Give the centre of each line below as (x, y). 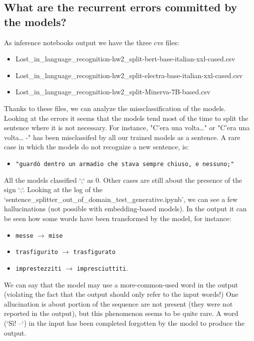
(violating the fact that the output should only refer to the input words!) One (121, 294)
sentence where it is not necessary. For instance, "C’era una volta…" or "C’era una (127, 128)
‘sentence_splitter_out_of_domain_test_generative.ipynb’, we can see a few (121, 199)
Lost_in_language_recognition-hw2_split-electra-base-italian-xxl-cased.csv (129, 75)
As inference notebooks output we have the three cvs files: (92, 42)
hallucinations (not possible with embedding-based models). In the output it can (126, 209)
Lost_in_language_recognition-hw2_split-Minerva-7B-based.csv (113, 92)
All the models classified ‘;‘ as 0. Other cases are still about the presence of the (123, 180)
